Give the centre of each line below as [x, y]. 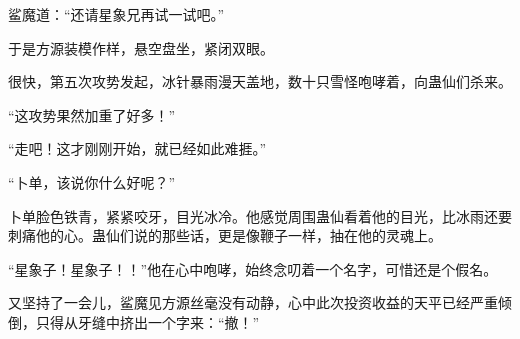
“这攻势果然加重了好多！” [92, 114]
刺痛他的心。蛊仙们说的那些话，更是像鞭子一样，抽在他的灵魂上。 [225, 235]
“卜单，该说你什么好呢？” [92, 181]
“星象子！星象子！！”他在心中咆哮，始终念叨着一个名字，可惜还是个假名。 [253, 268]
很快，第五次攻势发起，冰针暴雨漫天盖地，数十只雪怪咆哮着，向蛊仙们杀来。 [260, 81]
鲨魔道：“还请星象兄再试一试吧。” [116, 14]
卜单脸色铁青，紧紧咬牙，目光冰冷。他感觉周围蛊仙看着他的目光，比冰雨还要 [260, 215]
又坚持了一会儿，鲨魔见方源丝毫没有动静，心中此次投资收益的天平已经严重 [253, 302]
